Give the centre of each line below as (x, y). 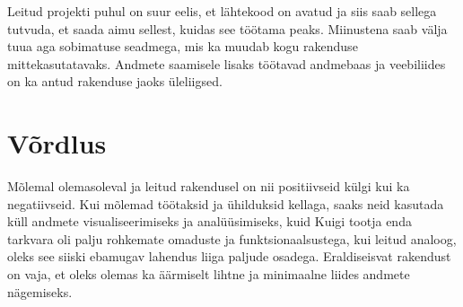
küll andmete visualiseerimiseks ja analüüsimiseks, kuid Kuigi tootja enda (210, 221)
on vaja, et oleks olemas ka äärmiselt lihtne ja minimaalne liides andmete (209, 274)
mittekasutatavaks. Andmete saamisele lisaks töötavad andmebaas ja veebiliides (227, 63)
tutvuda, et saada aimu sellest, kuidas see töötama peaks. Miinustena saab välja (227, 28)
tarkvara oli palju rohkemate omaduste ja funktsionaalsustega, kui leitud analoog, (232, 238)
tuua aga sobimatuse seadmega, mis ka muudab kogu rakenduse (183, 46)
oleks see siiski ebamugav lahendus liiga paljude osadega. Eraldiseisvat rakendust (229, 256)
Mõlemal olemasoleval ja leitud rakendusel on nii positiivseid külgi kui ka (209, 186)
